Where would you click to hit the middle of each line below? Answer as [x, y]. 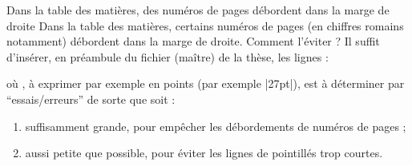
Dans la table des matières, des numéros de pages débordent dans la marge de [198, 10]
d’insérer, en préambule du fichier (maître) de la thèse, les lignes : [168, 56]
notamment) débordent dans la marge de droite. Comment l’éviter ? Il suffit [193, 41]
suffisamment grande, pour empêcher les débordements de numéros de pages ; [216, 126]
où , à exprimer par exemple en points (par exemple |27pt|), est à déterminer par [206, 83]
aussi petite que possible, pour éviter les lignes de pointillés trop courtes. [204, 153]
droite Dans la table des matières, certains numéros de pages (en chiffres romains [205, 25]
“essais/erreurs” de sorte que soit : [91, 99]
